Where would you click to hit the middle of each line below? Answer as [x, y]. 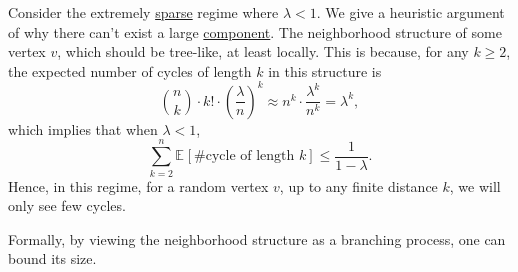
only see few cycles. [67, 205]
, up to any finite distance [358, 185]
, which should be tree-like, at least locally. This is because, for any [263, 51]
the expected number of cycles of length [130, 70]
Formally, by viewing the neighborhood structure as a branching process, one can [257, 238]
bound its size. [52, 258]
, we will [475, 185]
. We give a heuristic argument [410, 12]
